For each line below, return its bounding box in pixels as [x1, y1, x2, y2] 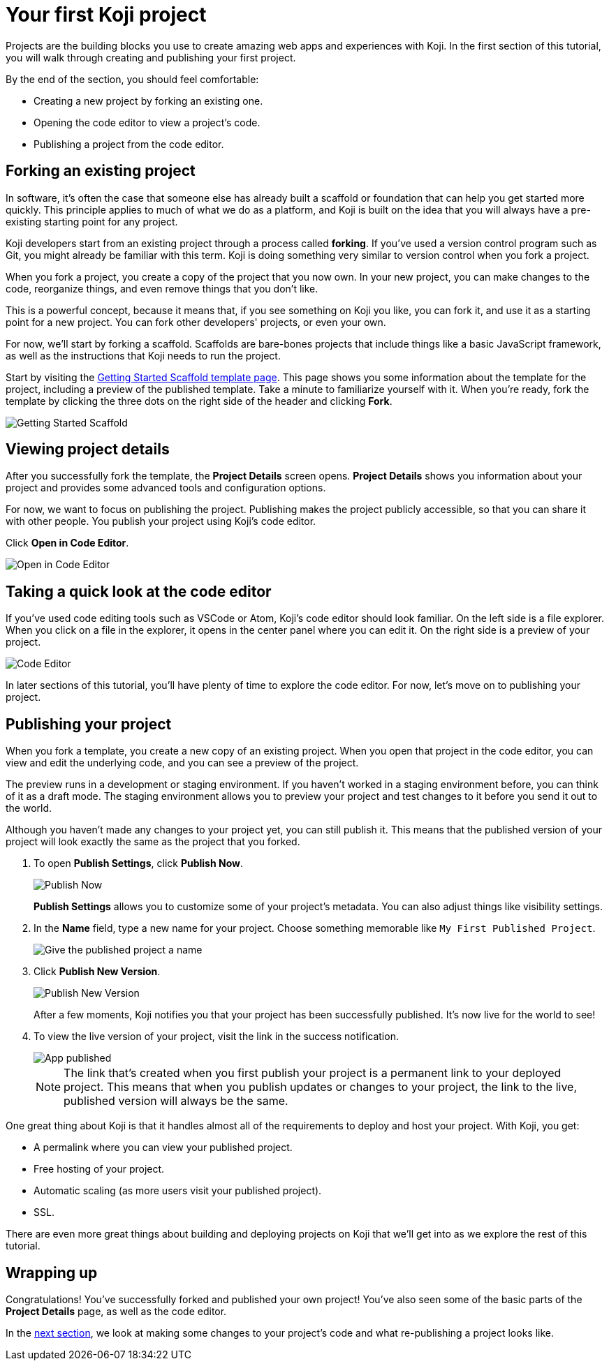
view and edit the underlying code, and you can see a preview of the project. [6, 757, 359, 769]
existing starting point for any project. [6, 215, 178, 228]
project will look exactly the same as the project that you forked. [6, 836, 300, 848]
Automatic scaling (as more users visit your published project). [34, 1185, 322, 1197]
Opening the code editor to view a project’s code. [34, 116, 261, 128]
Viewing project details [6, 440, 170, 459]
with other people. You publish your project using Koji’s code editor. [6, 515, 316, 528]
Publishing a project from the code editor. [34, 138, 224, 150]
